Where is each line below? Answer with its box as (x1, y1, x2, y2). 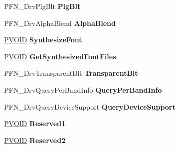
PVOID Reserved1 (4, 118, 66, 129)
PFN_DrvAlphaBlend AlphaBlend (4, 17, 116, 28)
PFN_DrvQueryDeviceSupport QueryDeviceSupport (4, 101, 176, 112)
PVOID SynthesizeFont (4, 34, 82, 45)
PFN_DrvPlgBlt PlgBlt (4, 1, 81, 11)
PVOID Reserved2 (4, 135, 66, 145)
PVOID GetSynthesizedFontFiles (4, 51, 116, 61)
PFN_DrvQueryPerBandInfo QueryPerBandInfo (4, 84, 162, 95)
